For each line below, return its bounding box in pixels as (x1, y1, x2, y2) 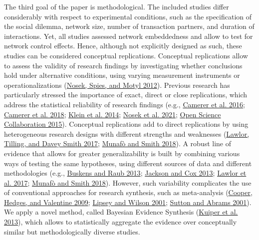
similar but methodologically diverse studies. (4, 226, 140, 237)
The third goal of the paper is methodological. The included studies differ (4, 1, 229, 11)
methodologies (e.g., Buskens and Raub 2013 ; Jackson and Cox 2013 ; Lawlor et (4, 168, 247, 178)
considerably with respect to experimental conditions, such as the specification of (4, 11, 252, 21)
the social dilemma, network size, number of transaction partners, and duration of (4, 21, 255, 31)
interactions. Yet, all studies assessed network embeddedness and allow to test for (4, 30, 253, 41)
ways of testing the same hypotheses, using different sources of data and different (4, 158, 252, 168)
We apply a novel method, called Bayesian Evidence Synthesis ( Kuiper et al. (4, 207, 238, 217)
